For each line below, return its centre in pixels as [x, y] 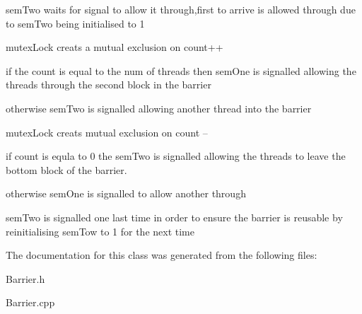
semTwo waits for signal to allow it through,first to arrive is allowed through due [181, 9]
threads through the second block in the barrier [109, 85]
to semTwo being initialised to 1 [75, 23]
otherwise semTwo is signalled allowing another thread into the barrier [159, 108]
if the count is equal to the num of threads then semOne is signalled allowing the [181, 70]
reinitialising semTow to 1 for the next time [100, 231]
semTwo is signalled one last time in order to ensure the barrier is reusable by [174, 217]
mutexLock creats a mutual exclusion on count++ [115, 47]
